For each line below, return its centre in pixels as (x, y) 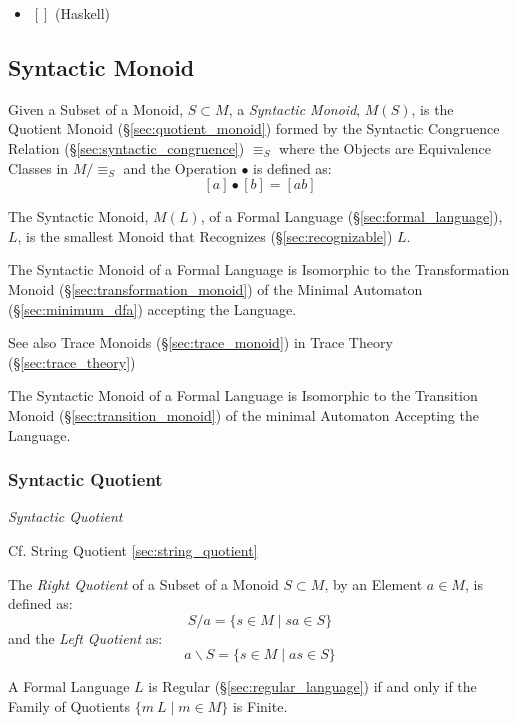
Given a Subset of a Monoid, (96, 108)
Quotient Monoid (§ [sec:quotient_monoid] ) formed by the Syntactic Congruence (254, 128)
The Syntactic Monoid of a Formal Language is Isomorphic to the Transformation (259, 269)
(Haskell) (83, 13)
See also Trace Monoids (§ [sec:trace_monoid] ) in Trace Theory (200, 342)
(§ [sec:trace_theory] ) (72, 361)
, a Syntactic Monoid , (294, 108)
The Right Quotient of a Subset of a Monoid (143, 583)
